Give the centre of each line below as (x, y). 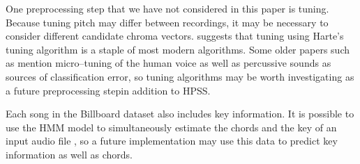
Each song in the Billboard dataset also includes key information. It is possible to (180, 114)
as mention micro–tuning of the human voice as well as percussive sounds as (168, 63)
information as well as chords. (69, 154)
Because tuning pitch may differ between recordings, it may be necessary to (167, 22)
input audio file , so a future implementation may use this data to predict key (172, 141)
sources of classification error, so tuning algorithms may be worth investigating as (180, 76)
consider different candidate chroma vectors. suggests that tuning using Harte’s (175, 36)
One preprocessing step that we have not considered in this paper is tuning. (167, 8)
